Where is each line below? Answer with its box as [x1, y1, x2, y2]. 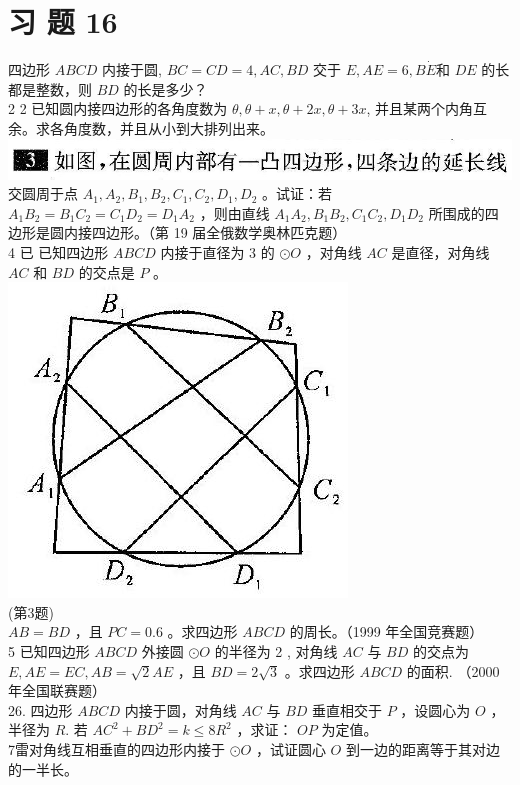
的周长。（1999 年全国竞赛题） [289, 621, 484, 642]
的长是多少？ [123, 78, 208, 99]
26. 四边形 [8, 699, 73, 720]
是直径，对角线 [391, 242, 490, 263]
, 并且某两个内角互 [366, 98, 487, 119]
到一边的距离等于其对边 [345, 738, 500, 759]
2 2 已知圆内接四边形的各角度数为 [8, 98, 228, 119]
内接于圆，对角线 [124, 699, 237, 720]
